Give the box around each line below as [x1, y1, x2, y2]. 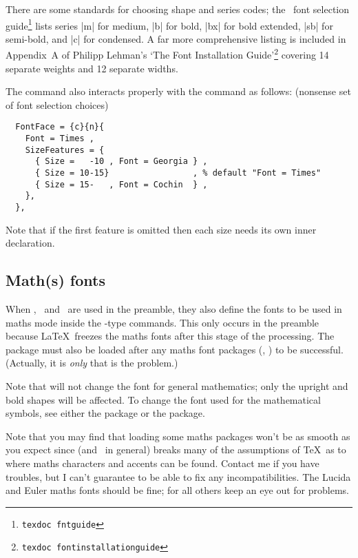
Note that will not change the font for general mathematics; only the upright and [6, 379, 348, 393]
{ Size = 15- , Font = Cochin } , [34, 179, 208, 189]
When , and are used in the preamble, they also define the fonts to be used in [6, 302, 342, 316]
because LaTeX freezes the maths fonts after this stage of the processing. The [6, 329, 335, 343]
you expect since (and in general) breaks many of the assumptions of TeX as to [6, 442, 346, 457]
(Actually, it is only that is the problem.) [6, 355, 178, 370]
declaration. [6, 236, 55, 250]
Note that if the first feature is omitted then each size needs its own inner [6, 222, 317, 236]
